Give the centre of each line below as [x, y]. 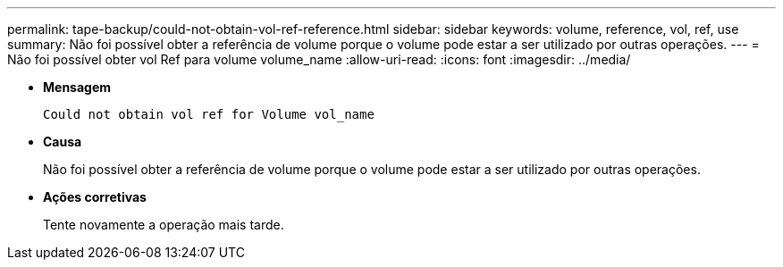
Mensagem [77, 87]
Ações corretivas [95, 197]
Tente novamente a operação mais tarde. [164, 225]
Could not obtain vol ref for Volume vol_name [209, 114]
